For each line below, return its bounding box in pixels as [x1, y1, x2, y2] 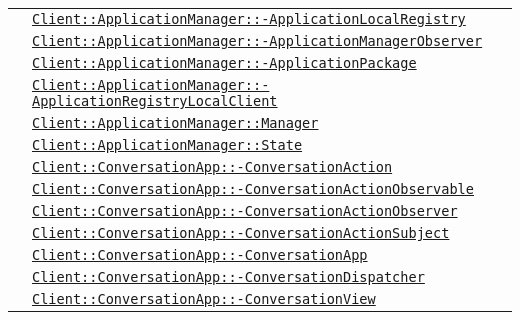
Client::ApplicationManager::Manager [32, 115, 319, 131]
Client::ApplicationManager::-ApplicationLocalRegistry [32, 11, 466, 27]
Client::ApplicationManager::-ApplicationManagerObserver [32, 33, 483, 49]
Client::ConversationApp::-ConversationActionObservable [32, 181, 474, 197]
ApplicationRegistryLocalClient [32, 93, 278, 109]
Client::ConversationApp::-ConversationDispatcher [32, 269, 425, 285]
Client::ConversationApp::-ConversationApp [32, 247, 368, 263]
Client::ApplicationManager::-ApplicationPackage [32, 55, 417, 71]
